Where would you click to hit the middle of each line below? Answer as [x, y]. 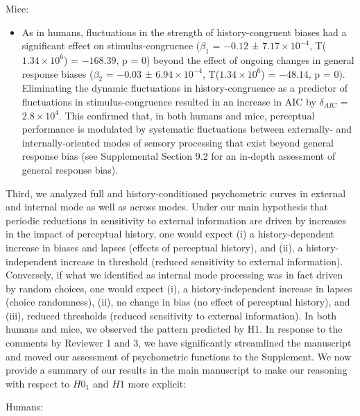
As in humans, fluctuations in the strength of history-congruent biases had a [184, 32]
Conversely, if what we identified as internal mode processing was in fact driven [174, 275]
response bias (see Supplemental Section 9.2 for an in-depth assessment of [179, 156]
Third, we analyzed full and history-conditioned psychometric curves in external [176, 193]
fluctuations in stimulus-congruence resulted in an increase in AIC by [169, 101]
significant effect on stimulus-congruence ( [111, 45]
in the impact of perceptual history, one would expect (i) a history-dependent [170, 234]
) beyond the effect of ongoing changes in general [250, 59]
